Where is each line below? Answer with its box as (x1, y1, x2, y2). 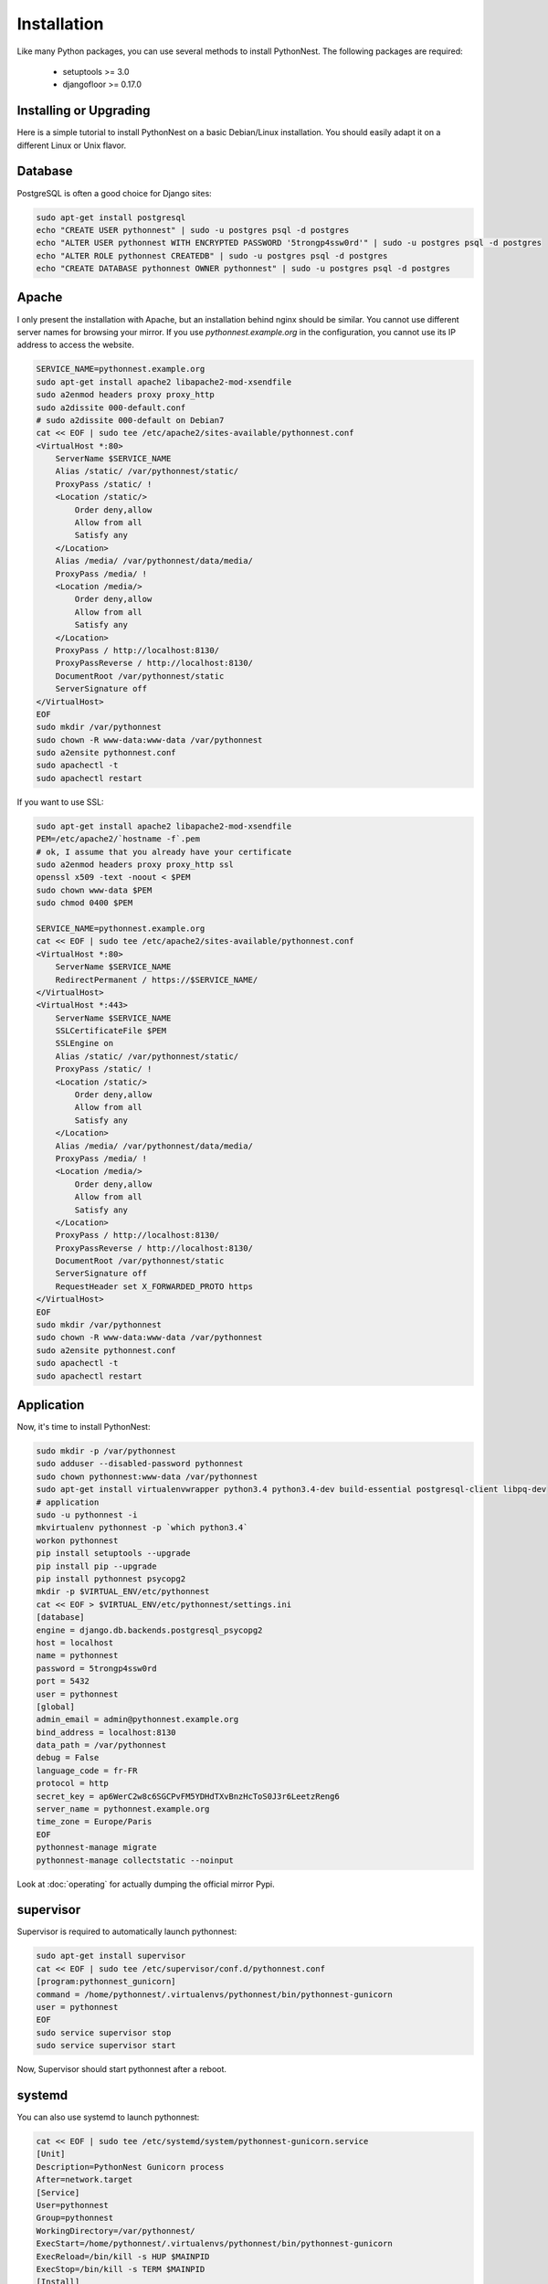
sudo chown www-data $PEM (36, 884, 153, 895)
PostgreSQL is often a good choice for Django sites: (16, 187, 212, 198)
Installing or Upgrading (16, 103, 151, 119)
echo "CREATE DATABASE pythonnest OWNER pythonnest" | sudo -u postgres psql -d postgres (36, 263, 451, 274)
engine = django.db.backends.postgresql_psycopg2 (36, 1624, 263, 1635)
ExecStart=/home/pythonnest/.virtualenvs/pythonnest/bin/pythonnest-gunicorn (36, 2238, 393, 2249)
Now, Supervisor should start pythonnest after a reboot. (16, 2064, 227, 2075)
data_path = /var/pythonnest (36, 1740, 167, 1750)
